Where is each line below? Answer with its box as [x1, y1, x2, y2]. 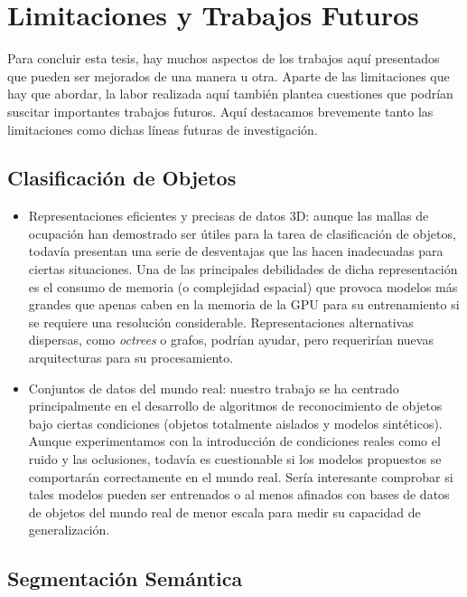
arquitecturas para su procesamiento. [28, 348, 234, 367]
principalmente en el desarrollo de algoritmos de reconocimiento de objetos [28, 396, 443, 415]
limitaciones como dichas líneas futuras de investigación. [7, 119, 318, 138]
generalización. [28, 520, 110, 539]
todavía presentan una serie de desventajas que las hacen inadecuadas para [28, 242, 444, 261]
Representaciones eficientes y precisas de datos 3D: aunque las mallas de [28, 206, 429, 225]
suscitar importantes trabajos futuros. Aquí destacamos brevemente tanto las [7, 101, 434, 120]
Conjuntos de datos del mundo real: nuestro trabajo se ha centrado [28, 378, 399, 397]
